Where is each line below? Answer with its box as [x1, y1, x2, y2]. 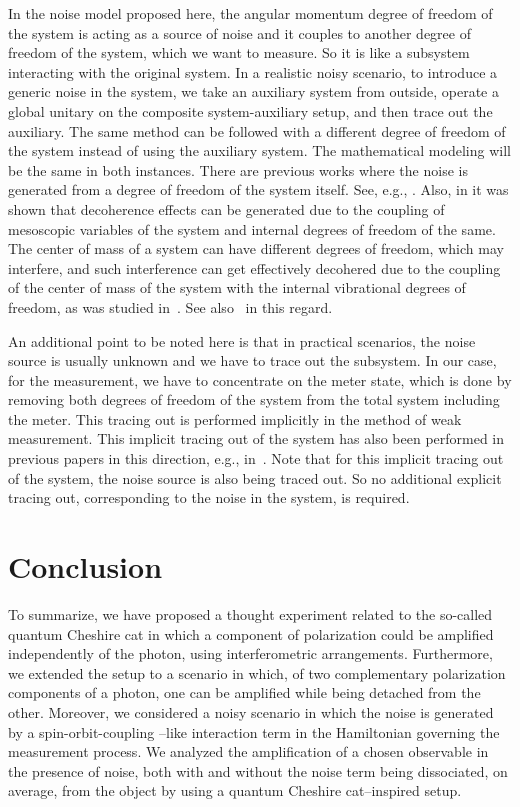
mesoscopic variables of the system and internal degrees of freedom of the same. [8, 218, 496, 239]
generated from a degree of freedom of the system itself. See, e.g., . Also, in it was [8, 179, 509, 200]
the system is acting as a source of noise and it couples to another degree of [8, 22, 471, 43]
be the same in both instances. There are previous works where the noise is [8, 159, 468, 180]
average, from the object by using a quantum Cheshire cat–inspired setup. [8, 780, 462, 801]
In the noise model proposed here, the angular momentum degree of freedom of [8, 3, 493, 23]
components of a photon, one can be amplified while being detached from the [8, 682, 481, 703]
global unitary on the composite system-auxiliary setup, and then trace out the [8, 100, 493, 121]
